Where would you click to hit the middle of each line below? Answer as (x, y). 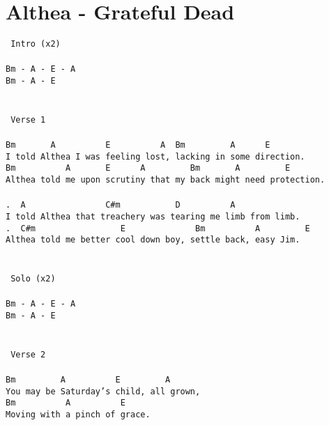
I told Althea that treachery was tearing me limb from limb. (153, 217)
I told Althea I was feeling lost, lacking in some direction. (155, 156)
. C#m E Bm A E (158, 228)
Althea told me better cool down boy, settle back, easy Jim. (153, 240)
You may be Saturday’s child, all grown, (103, 391)
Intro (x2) (36, 44)
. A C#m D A (121, 205)
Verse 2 (28, 354)
